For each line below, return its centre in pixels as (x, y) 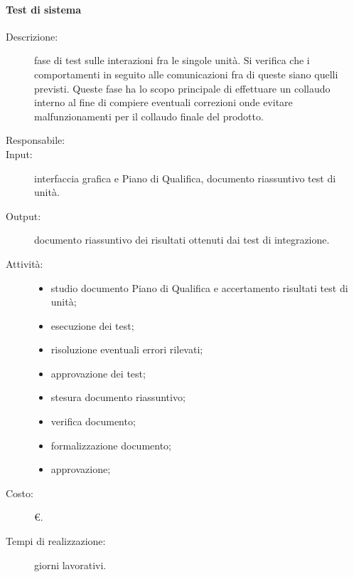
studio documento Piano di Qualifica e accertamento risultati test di (199, 287)
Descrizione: (32, 36)
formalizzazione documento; (111, 445)
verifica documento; (93, 421)
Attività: (25, 263)
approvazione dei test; (98, 373)
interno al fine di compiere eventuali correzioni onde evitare (163, 102)
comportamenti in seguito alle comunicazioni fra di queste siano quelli (186, 74)
